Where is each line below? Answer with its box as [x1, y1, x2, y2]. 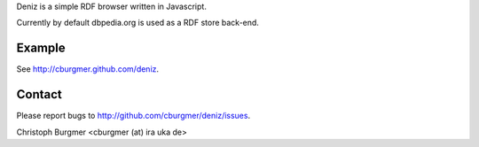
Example [16, 41, 66, 56]
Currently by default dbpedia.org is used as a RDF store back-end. [16, 18, 259, 28]
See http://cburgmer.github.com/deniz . [16, 64, 160, 74]
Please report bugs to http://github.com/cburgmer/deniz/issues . [16, 111, 251, 121]
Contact [16, 87, 62, 102]
